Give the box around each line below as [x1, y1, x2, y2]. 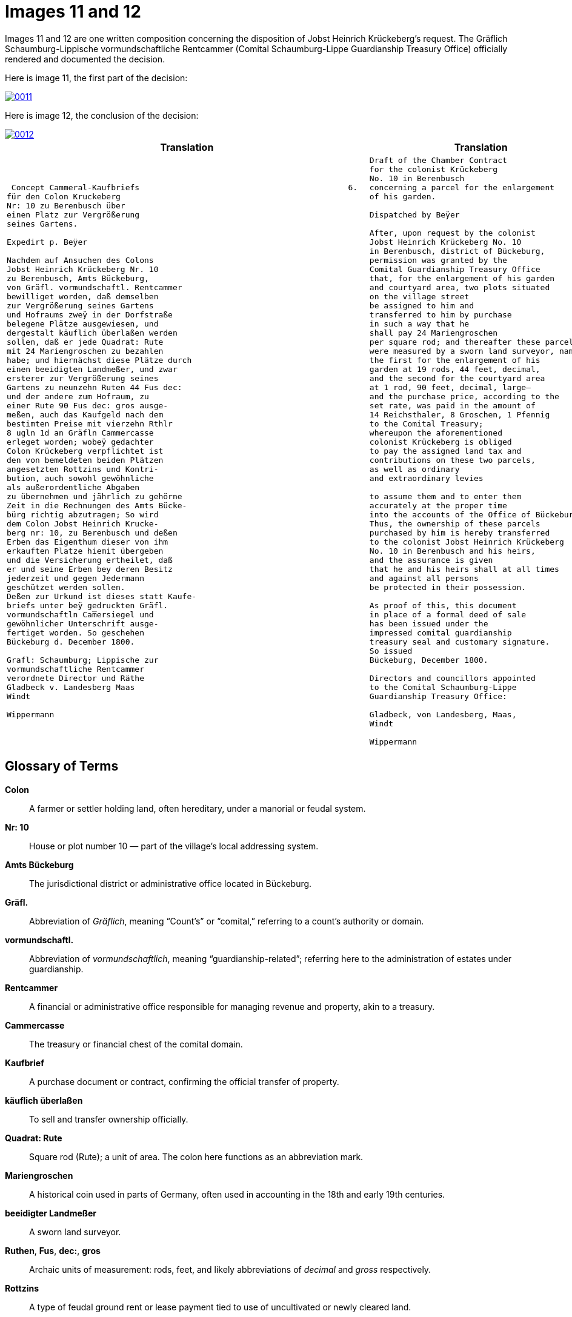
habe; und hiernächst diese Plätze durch [7, 355, 192, 365]
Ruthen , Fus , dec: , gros [5, 1245, 101, 1256]
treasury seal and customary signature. [369, 637, 550, 646]
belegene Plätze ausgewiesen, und [7, 319, 159, 328]
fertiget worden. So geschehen [7, 628, 144, 637]
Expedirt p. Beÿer [7, 237, 88, 247]
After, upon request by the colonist [369, 228, 536, 237]
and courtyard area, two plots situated [369, 282, 550, 292]
